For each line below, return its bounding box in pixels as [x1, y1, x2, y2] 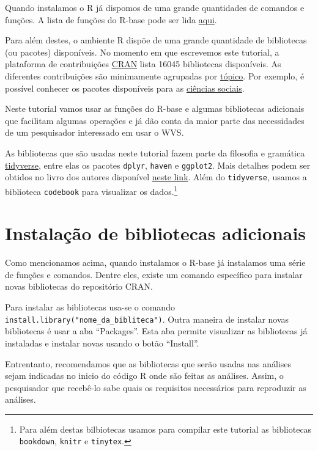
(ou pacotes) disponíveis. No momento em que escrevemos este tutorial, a [5, 45, 279, 58]
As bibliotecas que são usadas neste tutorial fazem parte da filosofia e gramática [5, 146, 305, 159]
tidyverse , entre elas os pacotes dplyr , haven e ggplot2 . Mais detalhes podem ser [5, 158, 311, 171]
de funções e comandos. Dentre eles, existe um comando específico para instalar [5, 268, 303, 280]
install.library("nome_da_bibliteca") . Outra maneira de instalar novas [5, 312, 289, 325]
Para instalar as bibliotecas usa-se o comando [5, 301, 175, 313]
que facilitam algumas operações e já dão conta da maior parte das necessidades [5, 114, 305, 127]
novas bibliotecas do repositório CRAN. [5, 280, 153, 293]
